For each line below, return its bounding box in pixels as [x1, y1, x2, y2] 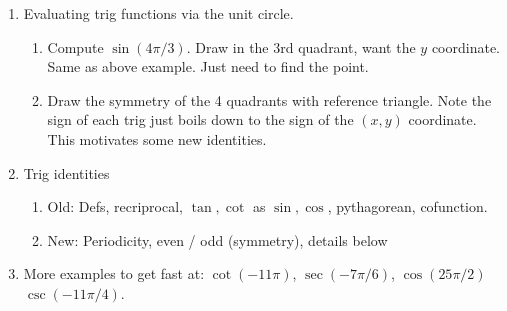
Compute [47, 36, 104, 57]
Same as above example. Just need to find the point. [47, 56, 369, 77]
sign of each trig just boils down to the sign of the [47, 109, 354, 130]
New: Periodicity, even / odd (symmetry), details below [47, 229, 388, 250]
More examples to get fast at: [23, 263, 205, 284]
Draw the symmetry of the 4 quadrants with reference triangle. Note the [47, 89, 492, 110]
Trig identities [23, 162, 110, 183]
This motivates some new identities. [47, 128, 267, 149]
